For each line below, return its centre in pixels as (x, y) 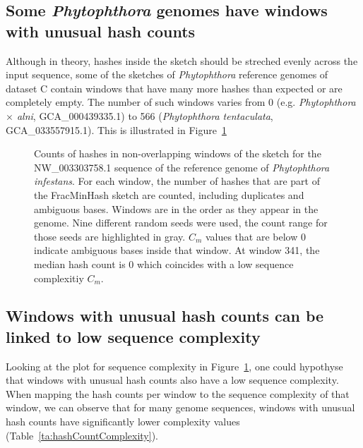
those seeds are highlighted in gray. (110, 236)
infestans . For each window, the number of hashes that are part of (177, 181)
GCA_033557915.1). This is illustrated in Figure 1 (116, 129)
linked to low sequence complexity (133, 336)
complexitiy (59, 278)
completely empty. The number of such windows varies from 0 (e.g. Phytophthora (181, 102)
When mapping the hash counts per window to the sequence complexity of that (178, 393)
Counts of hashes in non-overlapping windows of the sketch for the (178, 153)
